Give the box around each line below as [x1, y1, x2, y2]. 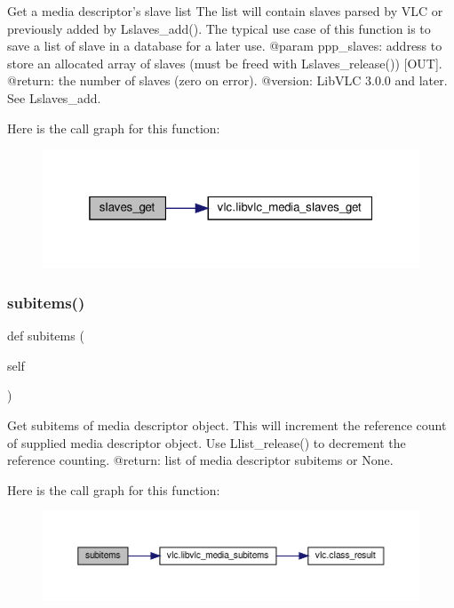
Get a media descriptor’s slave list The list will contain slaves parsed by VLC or [7, 2, 443, 20]
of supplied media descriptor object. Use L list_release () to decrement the [7, 433, 406, 452]
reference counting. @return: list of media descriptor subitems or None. [7, 451, 394, 469]
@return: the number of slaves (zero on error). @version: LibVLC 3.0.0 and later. [7, 71, 448, 90]
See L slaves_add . [7, 88, 101, 107]
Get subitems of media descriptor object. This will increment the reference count [7, 416, 447, 434]
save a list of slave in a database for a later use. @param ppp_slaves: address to [7, 36, 442, 55]
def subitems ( [7, 326, 84, 345]
